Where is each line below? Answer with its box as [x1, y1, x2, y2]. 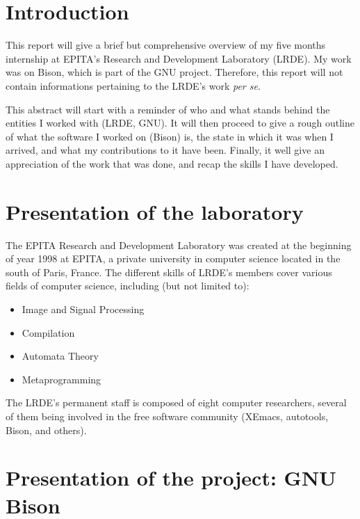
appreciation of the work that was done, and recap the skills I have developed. [6, 156, 338, 170]
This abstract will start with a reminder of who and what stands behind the [6, 102, 330, 116]
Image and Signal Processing [22, 301, 145, 316]
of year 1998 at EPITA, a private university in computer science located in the [6, 251, 341, 266]
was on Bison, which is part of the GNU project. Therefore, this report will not [6, 65, 343, 79]
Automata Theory [22, 349, 99, 363]
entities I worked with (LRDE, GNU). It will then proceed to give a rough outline [6, 115, 354, 130]
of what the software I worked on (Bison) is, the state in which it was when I [6, 129, 334, 143]
